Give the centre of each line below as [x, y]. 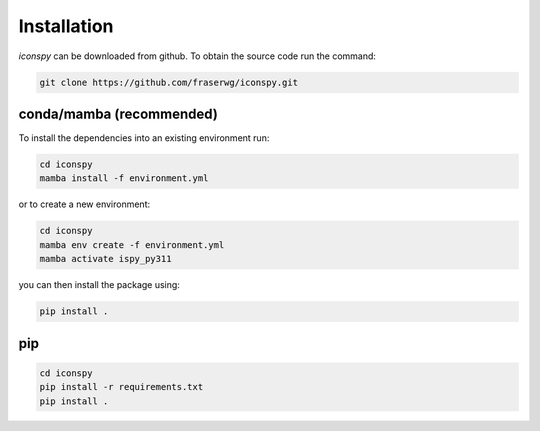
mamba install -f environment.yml [124, 178]
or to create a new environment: [84, 204]
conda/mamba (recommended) [118, 113]
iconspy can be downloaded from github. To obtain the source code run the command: [197, 56]
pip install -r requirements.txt [121, 387]
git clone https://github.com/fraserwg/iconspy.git [169, 82]
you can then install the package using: [99, 285]
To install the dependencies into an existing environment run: [144, 138]
